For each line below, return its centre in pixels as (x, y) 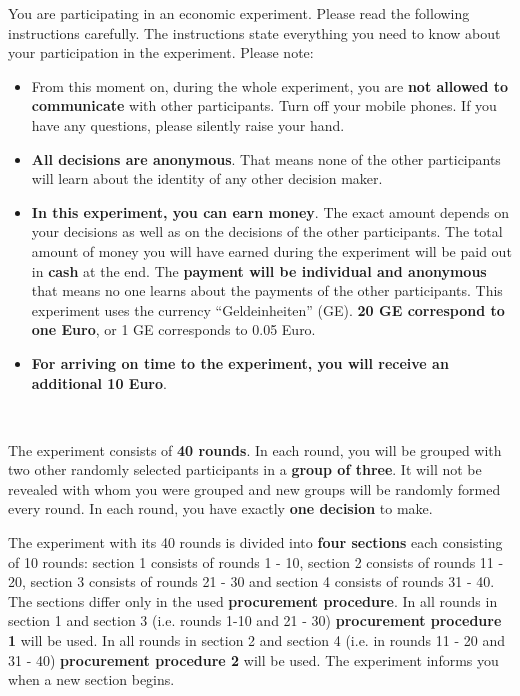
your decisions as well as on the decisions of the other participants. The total (267, 231)
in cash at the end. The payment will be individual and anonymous (259, 270)
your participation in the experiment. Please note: (161, 52)
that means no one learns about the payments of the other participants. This (267, 290)
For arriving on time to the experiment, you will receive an (240, 362)
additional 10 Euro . (99, 382)
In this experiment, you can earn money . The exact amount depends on (270, 211)
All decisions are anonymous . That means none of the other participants (266, 158)
